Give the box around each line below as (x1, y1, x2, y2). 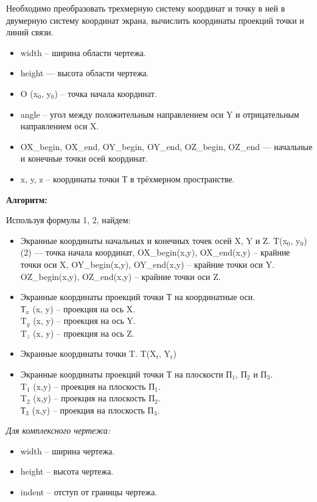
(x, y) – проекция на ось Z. (32, 326, 134, 339)
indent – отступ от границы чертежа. (20, 486, 158, 498)
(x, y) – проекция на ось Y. (33, 314, 136, 327)
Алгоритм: (6, 193, 47, 206)
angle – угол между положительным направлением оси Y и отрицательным (20, 107, 299, 120)
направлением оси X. (20, 120, 99, 132)
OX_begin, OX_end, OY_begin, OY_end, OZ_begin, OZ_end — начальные (20, 140, 313, 152)
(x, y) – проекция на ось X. (32, 302, 136, 315)
